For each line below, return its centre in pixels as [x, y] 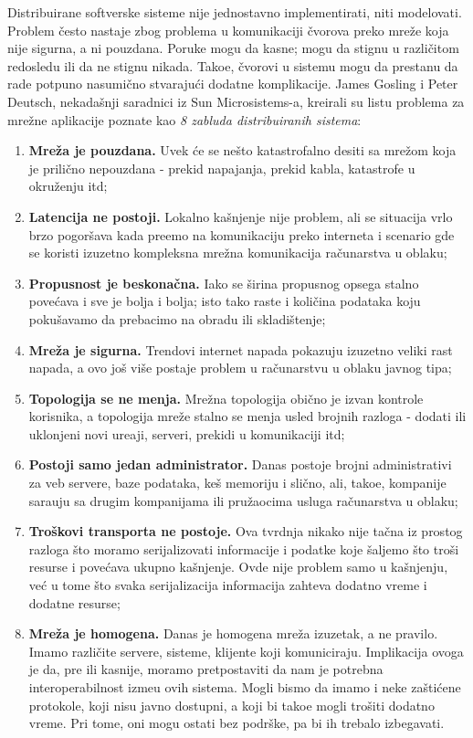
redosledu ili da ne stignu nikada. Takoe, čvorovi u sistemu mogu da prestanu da [233, 65]
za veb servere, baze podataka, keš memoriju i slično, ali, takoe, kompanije [237, 483]
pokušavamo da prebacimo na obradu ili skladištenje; [177, 318]
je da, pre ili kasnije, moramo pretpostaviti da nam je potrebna [206, 669]
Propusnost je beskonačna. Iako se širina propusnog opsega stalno [224, 283]
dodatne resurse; [74, 602]
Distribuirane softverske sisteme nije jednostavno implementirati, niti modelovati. [235, 12]
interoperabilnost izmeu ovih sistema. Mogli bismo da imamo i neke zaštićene [245, 687]
